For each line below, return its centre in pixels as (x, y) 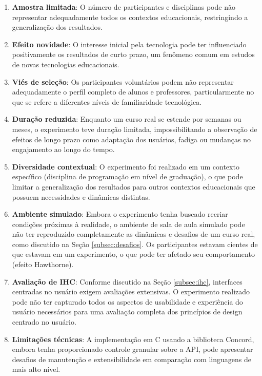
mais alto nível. (36, 369)
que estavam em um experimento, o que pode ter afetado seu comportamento (133, 254)
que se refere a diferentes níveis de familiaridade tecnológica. (107, 101)
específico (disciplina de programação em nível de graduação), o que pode (127, 176)
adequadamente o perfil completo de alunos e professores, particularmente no (133, 92)
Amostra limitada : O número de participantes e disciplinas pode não (124, 7)
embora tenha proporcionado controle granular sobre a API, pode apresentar (133, 349)
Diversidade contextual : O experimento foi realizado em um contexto (126, 166)
